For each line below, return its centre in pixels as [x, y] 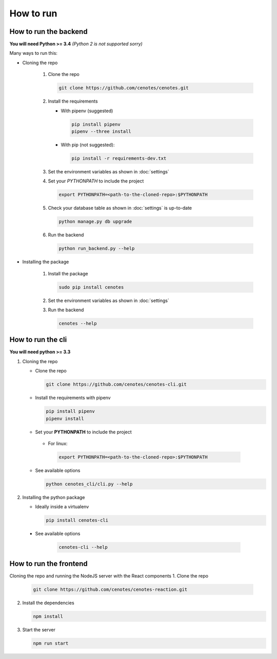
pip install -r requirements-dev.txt [119, 158]
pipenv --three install [102, 131]
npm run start [51, 643]
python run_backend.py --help [97, 248]
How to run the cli [38, 340]
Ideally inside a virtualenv [62, 507]
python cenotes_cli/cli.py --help [89, 484]
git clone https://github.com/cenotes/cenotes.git [124, 88]
